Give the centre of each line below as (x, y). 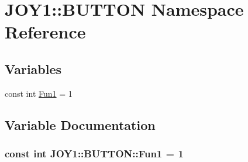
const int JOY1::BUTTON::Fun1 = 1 (94, 154)
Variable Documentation (80, 124)
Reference (45, 32)
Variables (33, 68)
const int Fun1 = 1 (39, 93)
